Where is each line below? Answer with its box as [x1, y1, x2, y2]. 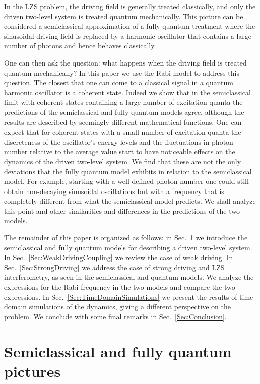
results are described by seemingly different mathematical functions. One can [4, 116, 242, 127]
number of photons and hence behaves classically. [4, 40, 156, 51]
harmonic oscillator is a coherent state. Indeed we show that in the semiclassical [4, 87, 251, 97]
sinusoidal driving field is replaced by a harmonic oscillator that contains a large [4, 30, 251, 41]
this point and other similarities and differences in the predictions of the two [4, 205, 240, 216]
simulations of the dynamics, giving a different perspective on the [29, 301, 231, 312]
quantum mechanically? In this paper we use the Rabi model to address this [4, 67, 239, 78]
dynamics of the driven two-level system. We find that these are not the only [4, 156, 241, 166]
